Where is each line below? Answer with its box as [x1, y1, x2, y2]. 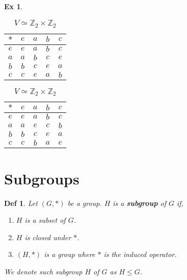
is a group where [44, 249, 95, 260]
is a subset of [24, 215, 66, 225]
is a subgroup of [113, 197, 167, 208]
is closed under [24, 231, 71, 242]
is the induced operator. [103, 249, 177, 260]
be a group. [67, 197, 102, 208]
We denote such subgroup [4, 266, 83, 276]
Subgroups [4, 168, 79, 189]
